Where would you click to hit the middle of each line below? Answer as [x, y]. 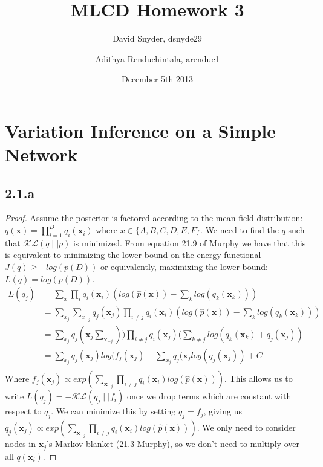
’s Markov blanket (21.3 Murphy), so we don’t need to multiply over [173, 444]
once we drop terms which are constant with [209, 396]
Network [41, 154]
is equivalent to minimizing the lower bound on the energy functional [133, 255]
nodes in [21, 444]
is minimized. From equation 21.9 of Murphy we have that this [189, 243]
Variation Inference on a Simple [141, 130]
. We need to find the [240, 230]
